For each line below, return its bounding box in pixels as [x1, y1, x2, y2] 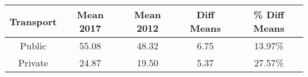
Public [20, 39, 47, 52]
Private [18, 56, 49, 69]
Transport [9, 14, 57, 28]
